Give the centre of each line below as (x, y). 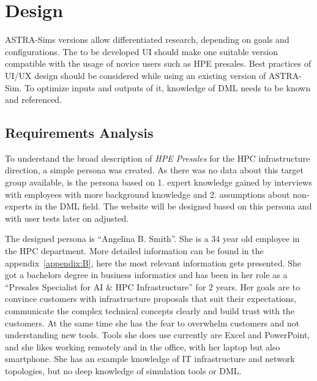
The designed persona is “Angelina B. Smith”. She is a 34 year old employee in (152, 239)
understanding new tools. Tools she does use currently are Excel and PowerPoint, (158, 335)
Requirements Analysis (79, 133)
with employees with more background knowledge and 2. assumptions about (147, 194)
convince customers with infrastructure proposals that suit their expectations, (151, 299)
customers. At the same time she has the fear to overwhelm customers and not (152, 323)
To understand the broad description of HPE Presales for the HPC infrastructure (158, 158)
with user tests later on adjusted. (67, 218)
